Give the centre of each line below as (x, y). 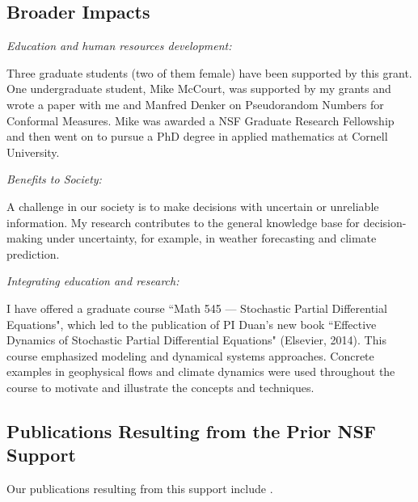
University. (33, 152)
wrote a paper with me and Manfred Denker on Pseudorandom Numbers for (195, 104)
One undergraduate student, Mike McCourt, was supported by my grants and (199, 89)
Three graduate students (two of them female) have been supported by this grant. (209, 72)
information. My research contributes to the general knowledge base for (183, 222)
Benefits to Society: (54, 179)
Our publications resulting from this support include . (140, 489)
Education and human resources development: (119, 46)
